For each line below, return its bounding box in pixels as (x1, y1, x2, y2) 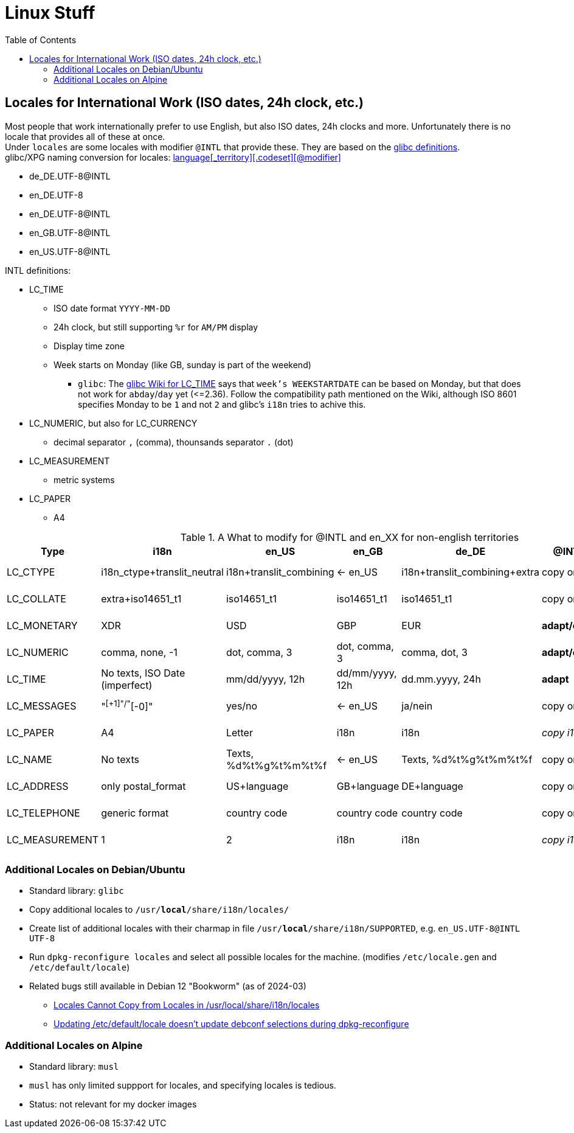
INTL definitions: (5, 265, 71, 276)
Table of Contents (5, 34, 77, 45)
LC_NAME (7, 753, 52, 765)
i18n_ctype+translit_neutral (101, 565, 224, 578)
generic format (101, 806, 169, 819)
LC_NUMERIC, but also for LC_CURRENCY (29, 417, 198, 428)
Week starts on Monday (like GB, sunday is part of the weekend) (54, 359, 311, 370)
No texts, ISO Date (101, 666, 185, 679)
